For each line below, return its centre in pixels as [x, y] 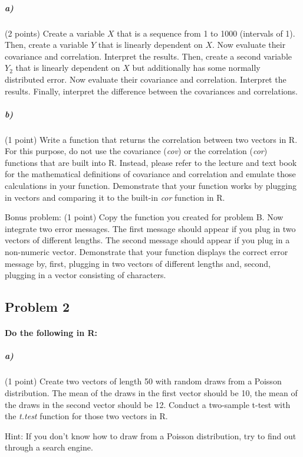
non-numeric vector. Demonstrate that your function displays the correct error [146, 252]
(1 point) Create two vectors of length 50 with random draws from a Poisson [143, 381]
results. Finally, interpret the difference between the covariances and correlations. [151, 91]
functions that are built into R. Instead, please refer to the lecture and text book [151, 162]
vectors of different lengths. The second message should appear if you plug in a [147, 240]
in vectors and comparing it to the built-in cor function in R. [115, 197]
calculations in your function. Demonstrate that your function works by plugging [151, 186]
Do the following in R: [51, 333]
